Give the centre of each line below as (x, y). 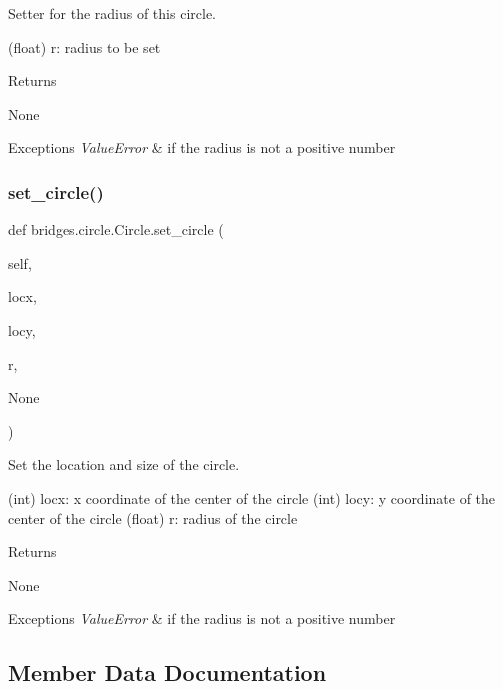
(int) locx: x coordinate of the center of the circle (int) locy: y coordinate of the (252, 497)
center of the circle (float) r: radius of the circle (153, 517)
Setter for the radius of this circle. (112, 13)
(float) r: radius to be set (84, 46)
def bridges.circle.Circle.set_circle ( (116, 229)
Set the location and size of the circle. (124, 464)
